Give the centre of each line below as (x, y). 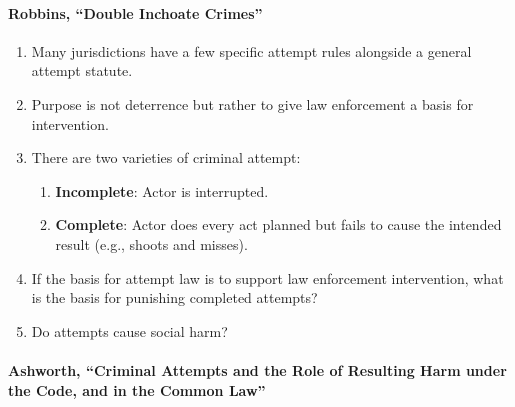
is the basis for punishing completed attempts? (174, 297)
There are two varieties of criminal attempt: (166, 157)
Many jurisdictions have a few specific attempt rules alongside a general (251, 50)
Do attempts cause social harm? (129, 330)
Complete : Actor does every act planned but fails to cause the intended (278, 224)
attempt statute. (82, 70)
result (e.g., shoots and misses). (151, 243)
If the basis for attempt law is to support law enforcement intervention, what (267, 277)
